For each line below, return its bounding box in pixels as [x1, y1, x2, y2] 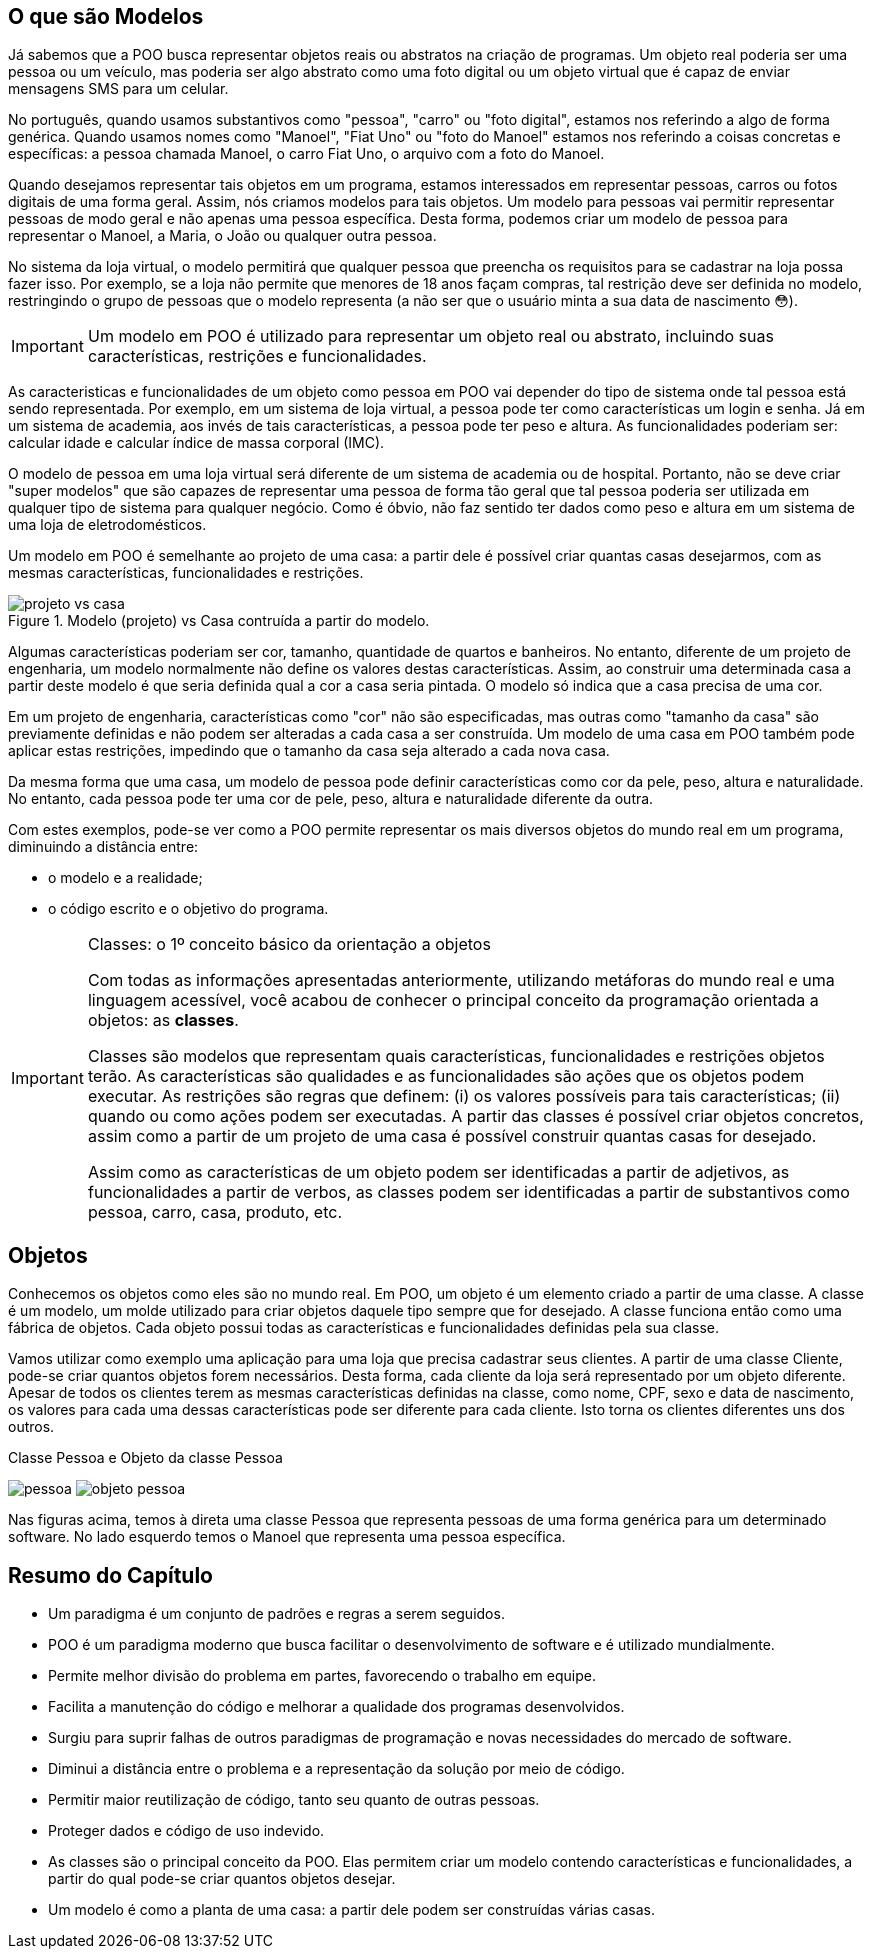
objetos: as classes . [87, 1010, 239, 1031]
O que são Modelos [8, 4, 204, 29]
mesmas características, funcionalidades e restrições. [8, 564, 364, 582]
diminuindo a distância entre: [8, 838, 199, 856]
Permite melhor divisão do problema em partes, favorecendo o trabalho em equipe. [48, 1667, 596, 1685]
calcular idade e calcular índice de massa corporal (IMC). [8, 434, 385, 452]
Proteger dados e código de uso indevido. [48, 1822, 325, 1840]
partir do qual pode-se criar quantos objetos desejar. [48, 1870, 396, 1888]
